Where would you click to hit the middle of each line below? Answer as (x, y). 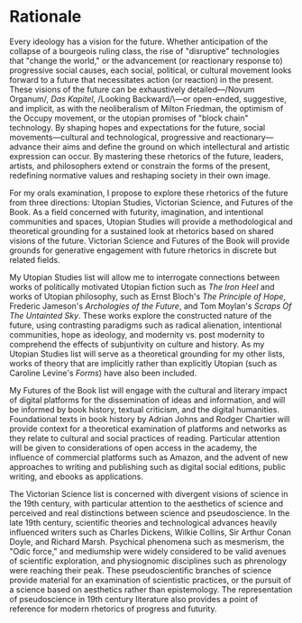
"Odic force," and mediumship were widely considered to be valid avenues (148, 551)
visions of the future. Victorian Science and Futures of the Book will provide (150, 240)
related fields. (35, 259)
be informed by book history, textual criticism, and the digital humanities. (144, 409)
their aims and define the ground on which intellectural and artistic (167, 147)
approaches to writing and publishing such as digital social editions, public (148, 466)
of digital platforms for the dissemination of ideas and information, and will (147, 400)
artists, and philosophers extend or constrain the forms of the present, (140, 166)
